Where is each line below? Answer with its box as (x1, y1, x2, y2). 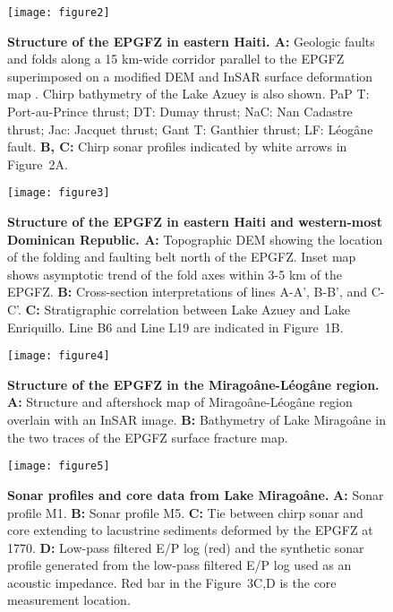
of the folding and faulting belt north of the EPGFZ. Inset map (7, 247, 356, 266)
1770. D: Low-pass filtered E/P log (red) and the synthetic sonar (7, 538, 364, 556)
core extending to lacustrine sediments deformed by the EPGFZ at (7, 521, 373, 539)
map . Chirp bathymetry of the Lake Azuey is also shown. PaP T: (7, 84, 370, 103)
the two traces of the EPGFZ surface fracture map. (7, 427, 288, 446)
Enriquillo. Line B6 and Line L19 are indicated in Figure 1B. (7, 317, 344, 336)
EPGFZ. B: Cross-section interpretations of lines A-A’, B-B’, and (7, 282, 368, 301)
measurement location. (7, 590, 131, 609)
